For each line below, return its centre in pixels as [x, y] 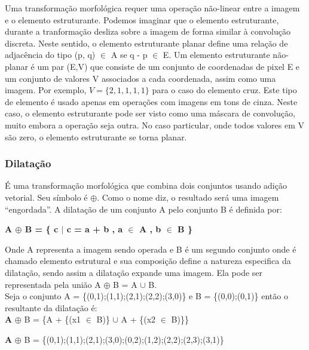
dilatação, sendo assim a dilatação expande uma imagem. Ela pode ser [134, 272]
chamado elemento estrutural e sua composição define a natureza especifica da [148, 261]
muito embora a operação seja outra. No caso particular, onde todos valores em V [155, 125]
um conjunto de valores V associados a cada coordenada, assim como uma [140, 78]
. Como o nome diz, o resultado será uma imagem [188, 197]
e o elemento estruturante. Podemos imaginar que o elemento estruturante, [142, 19]
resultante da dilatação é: [51, 307]
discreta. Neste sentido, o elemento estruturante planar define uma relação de [146, 43]
